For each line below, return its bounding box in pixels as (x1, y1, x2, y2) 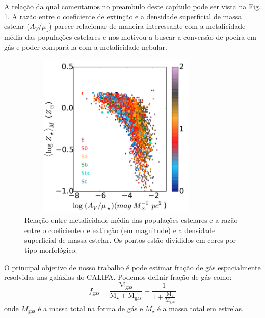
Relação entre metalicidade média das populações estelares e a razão (24, 215, 238, 225)
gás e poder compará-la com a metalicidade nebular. (4, 41, 167, 52)
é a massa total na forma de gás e (38, 303, 143, 313)
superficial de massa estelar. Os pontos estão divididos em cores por (24, 235, 236, 245)
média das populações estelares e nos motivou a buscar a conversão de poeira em (4, 31, 256, 42)
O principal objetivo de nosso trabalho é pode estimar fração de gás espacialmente (4, 262, 261, 272)
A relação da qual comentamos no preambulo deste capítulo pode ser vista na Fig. (4, 1, 261, 11)
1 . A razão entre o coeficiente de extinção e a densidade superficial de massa (4, 11, 242, 21)
